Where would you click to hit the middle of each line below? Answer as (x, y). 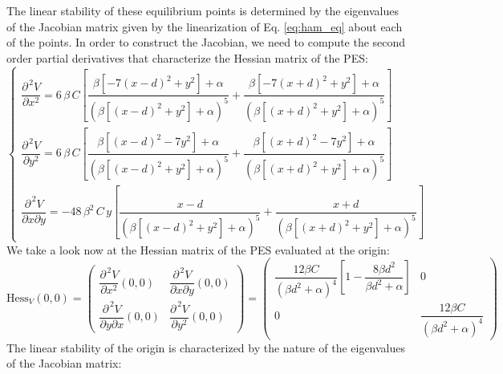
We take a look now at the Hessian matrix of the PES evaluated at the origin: (198, 249)
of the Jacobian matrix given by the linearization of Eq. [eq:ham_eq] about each (205, 26)
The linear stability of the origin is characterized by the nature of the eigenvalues (206, 347)
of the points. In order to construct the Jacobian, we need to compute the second (206, 42)
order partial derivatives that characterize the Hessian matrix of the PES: (187, 57)
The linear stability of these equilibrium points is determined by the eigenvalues (203, 10)
